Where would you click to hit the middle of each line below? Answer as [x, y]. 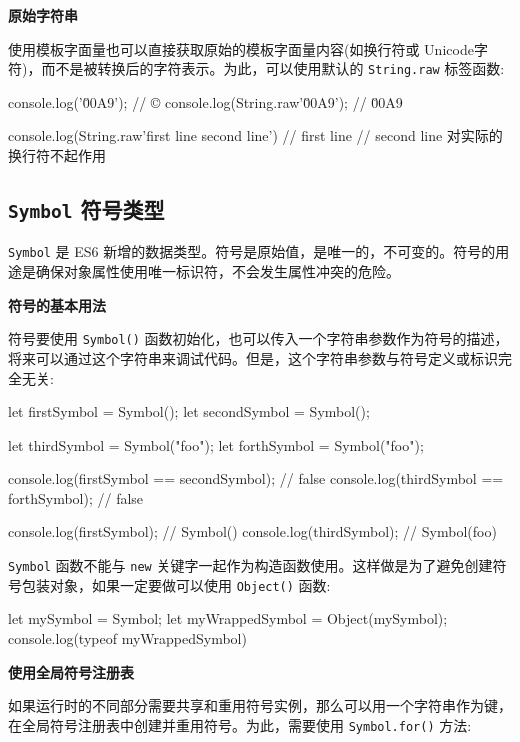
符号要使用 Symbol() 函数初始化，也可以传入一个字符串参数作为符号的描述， [258, 338]
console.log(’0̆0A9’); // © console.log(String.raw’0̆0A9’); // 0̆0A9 [205, 101]
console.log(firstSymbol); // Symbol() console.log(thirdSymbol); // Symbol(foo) [252, 531]
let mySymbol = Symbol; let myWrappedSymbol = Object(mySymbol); [228, 618]
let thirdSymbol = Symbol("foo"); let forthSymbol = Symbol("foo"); [216, 444]
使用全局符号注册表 [71, 671]
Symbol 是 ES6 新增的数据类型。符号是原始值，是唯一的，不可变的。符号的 [252, 251]
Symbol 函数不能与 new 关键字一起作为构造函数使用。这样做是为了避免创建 [250, 565]
